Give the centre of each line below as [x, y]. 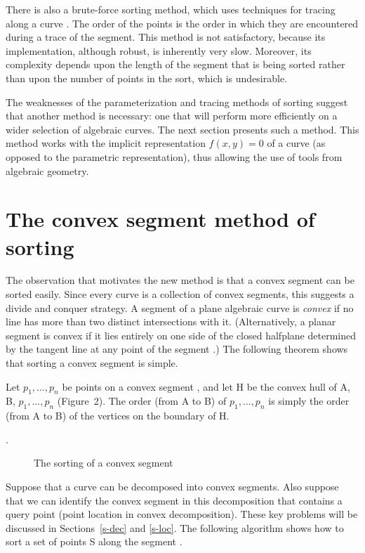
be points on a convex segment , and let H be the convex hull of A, [206, 386]
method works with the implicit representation [106, 143]
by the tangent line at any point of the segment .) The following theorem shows [177, 349]
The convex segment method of [160, 219]
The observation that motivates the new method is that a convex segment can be [180, 280]
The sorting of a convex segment [104, 463]
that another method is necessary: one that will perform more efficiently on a [172, 116]
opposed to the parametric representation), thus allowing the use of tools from [174, 156]
